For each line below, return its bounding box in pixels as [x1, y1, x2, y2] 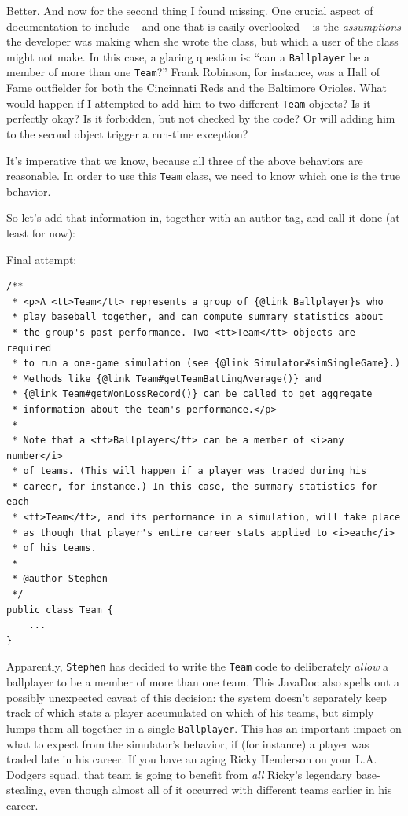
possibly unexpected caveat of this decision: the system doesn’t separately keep [6, 689, 388, 705]
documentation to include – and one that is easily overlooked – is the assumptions [6, 17, 402, 34]
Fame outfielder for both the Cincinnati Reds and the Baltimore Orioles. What [6, 79, 387, 96]
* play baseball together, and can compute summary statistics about [12, 311, 384, 323]
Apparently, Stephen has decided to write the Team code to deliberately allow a [6, 658, 389, 674]
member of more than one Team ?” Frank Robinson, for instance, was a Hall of [6, 64, 380, 80]
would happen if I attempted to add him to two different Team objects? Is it [6, 94, 371, 111]
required [6, 342, 52, 354]
